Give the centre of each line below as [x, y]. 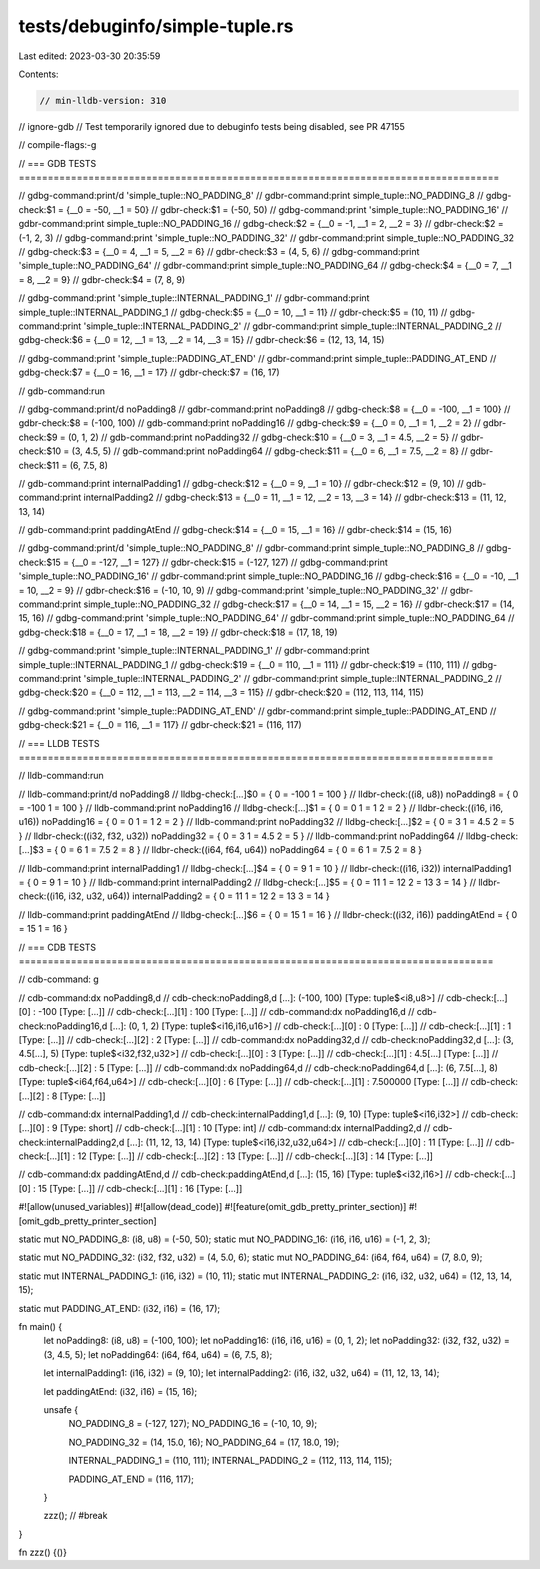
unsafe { [61, 1409]
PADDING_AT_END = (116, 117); [131, 1479]
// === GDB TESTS [57, 163]
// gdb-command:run [61, 391]
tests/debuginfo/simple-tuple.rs [156, 26]
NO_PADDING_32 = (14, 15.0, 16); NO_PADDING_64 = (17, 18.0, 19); [204, 1442]
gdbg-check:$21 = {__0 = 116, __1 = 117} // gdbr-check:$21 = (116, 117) [160, 725]
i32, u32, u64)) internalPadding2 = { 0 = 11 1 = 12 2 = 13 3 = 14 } [199, 896]
